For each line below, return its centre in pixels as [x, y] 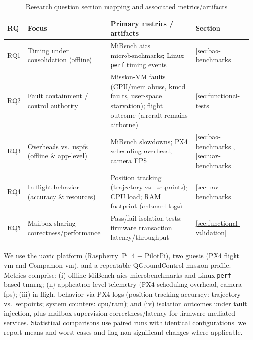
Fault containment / [58, 96]
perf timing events [139, 65]
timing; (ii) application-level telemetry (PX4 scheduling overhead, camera [132, 284]
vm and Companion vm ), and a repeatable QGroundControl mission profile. [117, 265]
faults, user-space [136, 96]
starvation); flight [137, 105]
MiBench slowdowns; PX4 [149, 141]
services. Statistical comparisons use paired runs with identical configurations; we [125, 322]
